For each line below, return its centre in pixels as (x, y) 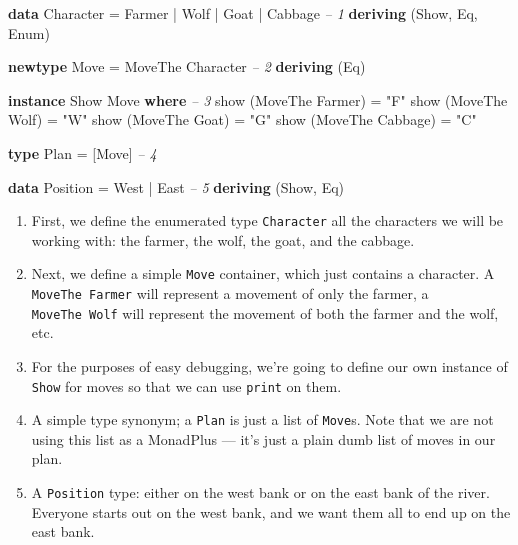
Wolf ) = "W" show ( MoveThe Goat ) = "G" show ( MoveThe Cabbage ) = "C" (242, 119)
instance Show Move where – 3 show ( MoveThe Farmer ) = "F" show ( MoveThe (258, 99)
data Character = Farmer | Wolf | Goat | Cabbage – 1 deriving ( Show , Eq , (243, 13)
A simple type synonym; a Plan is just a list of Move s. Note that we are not (262, 419)
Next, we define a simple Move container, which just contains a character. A (263, 273)
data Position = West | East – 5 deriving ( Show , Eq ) (176, 186)
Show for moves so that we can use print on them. (186, 385)
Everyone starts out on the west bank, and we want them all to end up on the (271, 511)
